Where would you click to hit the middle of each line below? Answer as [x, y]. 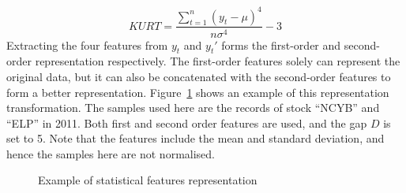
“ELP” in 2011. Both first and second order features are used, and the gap [187, 122]
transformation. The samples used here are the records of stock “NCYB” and [193, 108]
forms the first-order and [281, 45]
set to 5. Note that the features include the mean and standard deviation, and [195, 138]
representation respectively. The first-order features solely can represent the [218, 61]
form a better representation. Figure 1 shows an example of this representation [198, 92]
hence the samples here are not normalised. [111, 153]
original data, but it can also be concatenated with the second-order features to [199, 76]
